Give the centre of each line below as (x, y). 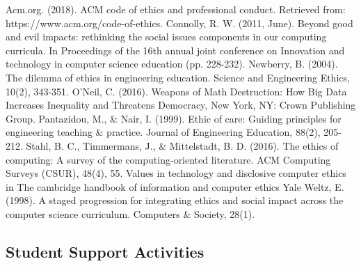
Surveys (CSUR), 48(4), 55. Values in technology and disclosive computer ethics (176, 173)
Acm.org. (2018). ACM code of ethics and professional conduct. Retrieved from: (176, 9)
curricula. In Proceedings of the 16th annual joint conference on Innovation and (175, 50)
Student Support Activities (105, 251)
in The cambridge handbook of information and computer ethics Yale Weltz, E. (175, 186)
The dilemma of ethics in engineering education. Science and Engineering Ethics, (178, 77)
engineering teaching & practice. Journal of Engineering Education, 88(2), (163, 132)
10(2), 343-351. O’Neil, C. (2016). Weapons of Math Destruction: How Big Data (176, 91)
